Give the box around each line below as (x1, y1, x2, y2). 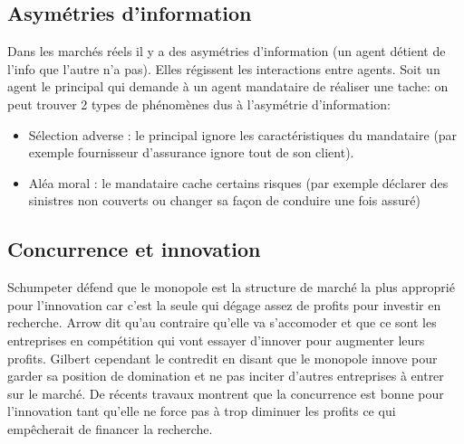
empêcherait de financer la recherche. (7, 419, 213, 438)
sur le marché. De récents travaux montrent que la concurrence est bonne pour (7, 383, 444, 402)
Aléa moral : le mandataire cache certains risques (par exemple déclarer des (28, 173, 449, 192)
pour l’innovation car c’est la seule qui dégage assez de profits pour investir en (7, 295, 441, 314)
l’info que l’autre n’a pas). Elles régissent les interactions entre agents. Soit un (7, 59, 440, 78)
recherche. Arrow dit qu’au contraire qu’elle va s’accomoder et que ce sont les (7, 313, 437, 332)
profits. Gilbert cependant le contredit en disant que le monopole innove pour (7, 348, 438, 367)
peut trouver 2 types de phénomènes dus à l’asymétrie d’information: (7, 94, 391, 113)
